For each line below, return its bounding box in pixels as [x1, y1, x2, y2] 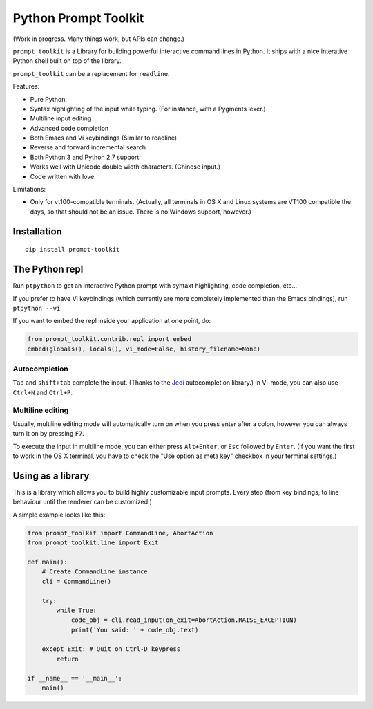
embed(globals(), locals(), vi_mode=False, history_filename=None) [27, 344, 261, 353]
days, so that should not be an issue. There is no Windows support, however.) [30, 208, 252, 216]
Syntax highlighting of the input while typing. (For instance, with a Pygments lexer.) [30, 104, 266, 113]
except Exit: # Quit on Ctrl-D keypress [41, 645, 181, 653]
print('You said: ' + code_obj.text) [70, 626, 199, 634]
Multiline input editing [30, 114, 92, 122]
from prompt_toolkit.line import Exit [27, 539, 159, 546]
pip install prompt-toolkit [25, 246, 120, 254]
